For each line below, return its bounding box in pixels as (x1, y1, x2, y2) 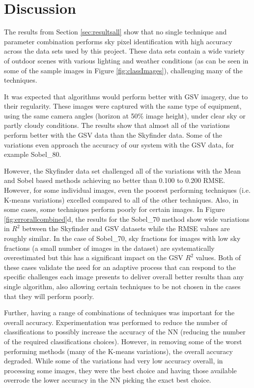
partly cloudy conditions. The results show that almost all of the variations (4, 120, 230, 130)
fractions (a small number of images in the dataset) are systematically (4, 242, 215, 253)
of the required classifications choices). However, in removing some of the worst (4, 336, 242, 346)
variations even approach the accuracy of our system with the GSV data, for (4, 139, 234, 149)
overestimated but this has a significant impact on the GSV (4, 252, 183, 263)
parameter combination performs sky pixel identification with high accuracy (4, 36, 232, 46)
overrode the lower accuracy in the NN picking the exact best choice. (4, 375, 211, 385)
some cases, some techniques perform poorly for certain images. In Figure (4, 204, 225, 214)
